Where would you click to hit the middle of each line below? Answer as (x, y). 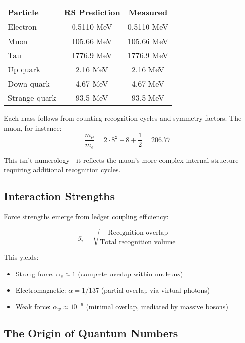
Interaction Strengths (60, 196)
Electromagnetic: (41, 290)
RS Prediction (92, 12)
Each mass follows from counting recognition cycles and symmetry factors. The (123, 118)
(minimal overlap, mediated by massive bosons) (157, 307)
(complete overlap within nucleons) (131, 273)
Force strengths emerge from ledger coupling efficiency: (86, 217)
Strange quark (32, 98)
